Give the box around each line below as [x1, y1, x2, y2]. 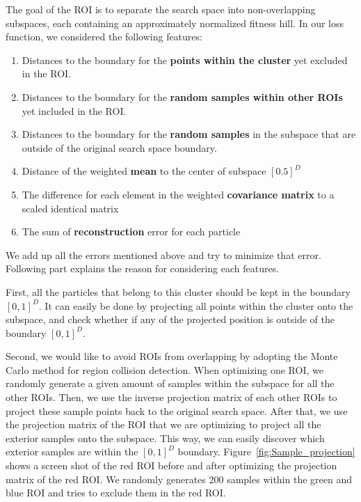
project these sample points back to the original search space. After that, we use [6, 403, 348, 418]
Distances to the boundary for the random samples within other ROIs [22, 89, 343, 104]
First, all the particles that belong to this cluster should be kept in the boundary [6, 284, 351, 299]
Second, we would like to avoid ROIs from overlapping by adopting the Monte [6, 349, 338, 363]
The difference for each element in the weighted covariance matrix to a [22, 187, 335, 201]
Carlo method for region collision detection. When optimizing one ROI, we [6, 362, 323, 377]
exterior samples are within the [6, 444, 138, 459]
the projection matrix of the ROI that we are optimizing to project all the [6, 417, 321, 432]
